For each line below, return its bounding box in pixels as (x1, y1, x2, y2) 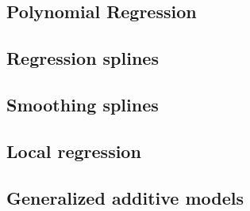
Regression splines (6, 46, 159, 70)
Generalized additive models (6, 185, 244, 209)
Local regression (6, 138, 141, 163)
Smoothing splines (6, 92, 159, 116)
